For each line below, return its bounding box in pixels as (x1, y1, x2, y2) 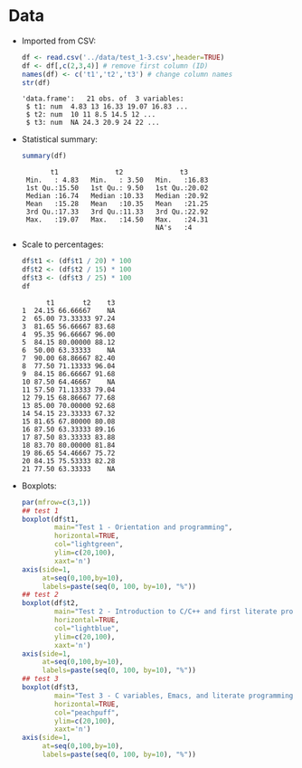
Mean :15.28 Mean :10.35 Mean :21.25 (25, 200, 209, 209)
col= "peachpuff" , (54, 707, 119, 717)
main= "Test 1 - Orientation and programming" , (54, 523, 233, 532)
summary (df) (21, 151, 67, 161)
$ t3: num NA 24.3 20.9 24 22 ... (25, 119, 160, 128)
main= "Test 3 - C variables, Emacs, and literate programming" (54, 691, 297, 700)
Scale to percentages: (21, 239, 104, 250)
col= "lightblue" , (54, 623, 119, 633)
